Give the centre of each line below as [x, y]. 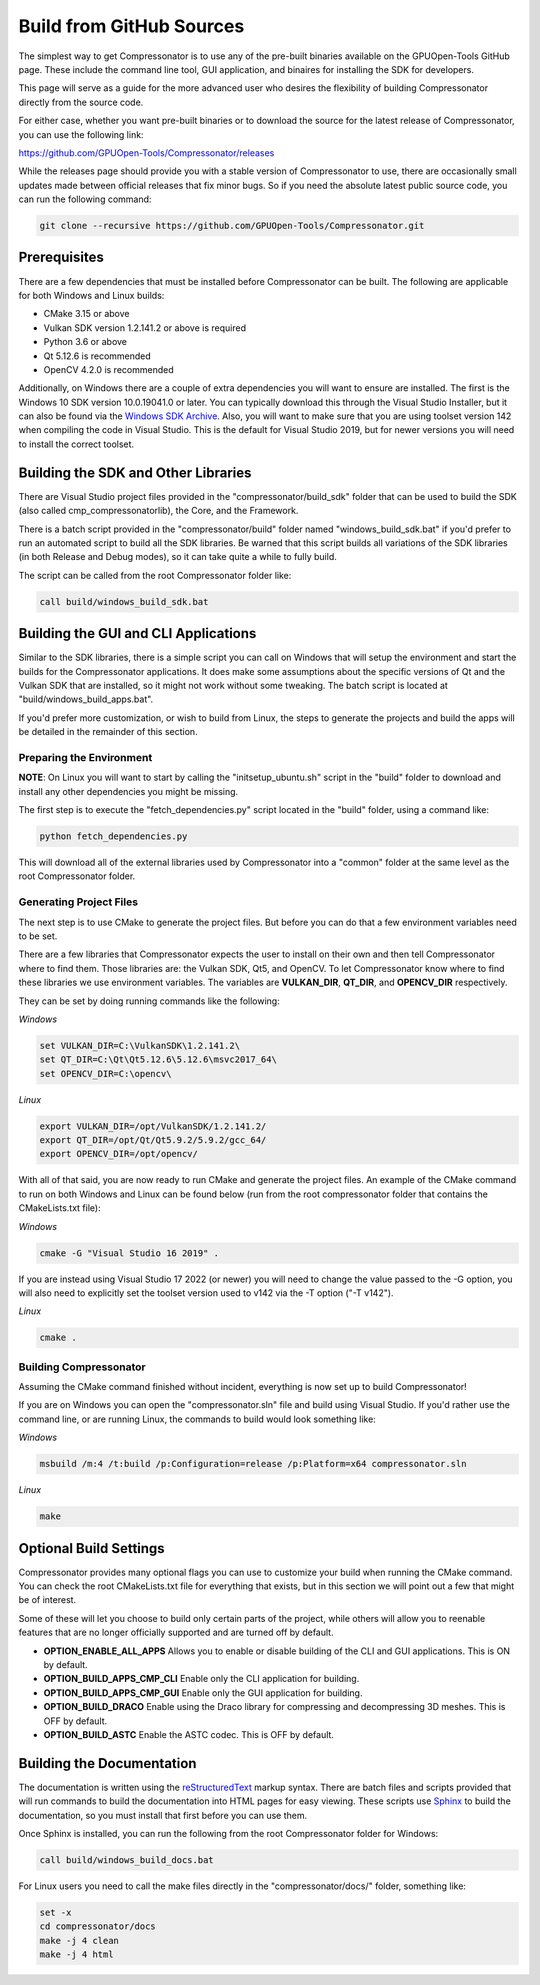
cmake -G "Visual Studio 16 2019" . [129, 1253]
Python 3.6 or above [85, 342]
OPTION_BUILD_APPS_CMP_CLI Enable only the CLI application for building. [201, 1679]
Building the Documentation [107, 1763]
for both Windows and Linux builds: [91, 295]
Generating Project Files [78, 902]
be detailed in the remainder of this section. [108, 732]
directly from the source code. [81, 102]
